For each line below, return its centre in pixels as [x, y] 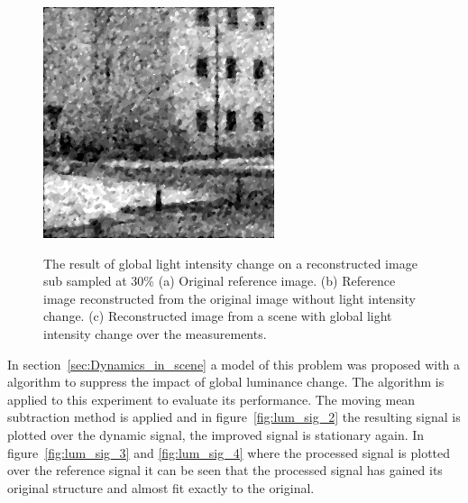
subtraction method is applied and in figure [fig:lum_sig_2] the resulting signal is [234, 417]
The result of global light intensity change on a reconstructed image [230, 263]
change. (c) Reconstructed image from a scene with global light [218, 316]
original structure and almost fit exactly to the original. [161, 487]
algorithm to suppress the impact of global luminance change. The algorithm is [226, 382]
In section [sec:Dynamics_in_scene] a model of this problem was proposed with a [234, 364]
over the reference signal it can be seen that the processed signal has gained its [225, 470]
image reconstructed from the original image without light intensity [229, 298]
